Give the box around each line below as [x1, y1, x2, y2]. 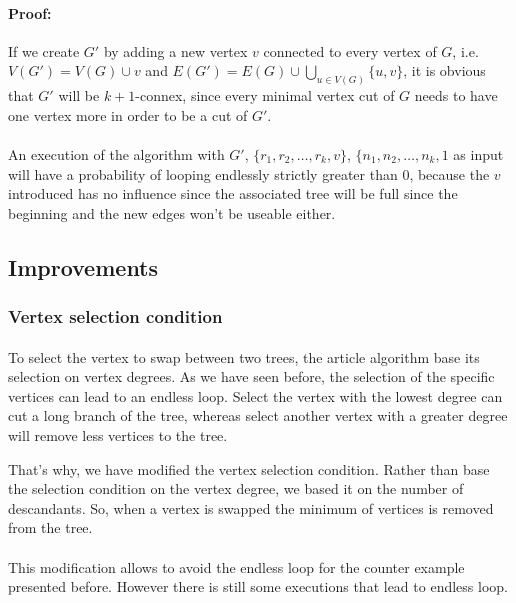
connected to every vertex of [263, 40, 437, 61]
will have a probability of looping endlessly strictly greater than [8, 163, 398, 184]
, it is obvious [403, 60, 486, 81]
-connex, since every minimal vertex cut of [135, 85, 395, 106]
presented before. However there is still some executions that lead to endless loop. [8, 576, 508, 597]
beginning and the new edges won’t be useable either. [8, 202, 336, 223]
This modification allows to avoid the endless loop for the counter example [8, 556, 465, 577]
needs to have [414, 85, 498, 106]
